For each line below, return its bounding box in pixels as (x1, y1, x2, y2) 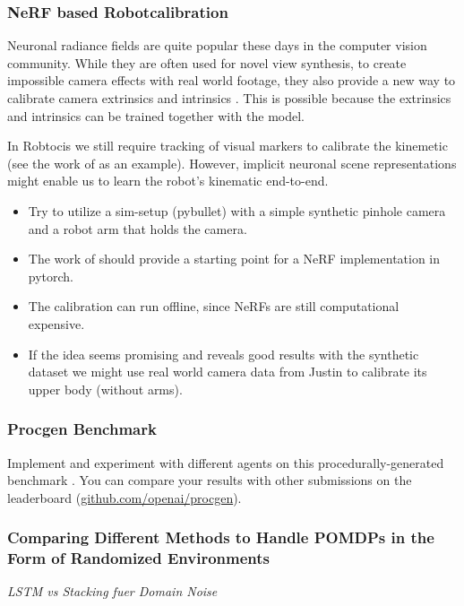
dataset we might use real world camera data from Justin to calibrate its (28, 362, 427, 381)
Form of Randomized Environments (7, 547, 270, 569)
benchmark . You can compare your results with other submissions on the (7, 471, 412, 489)
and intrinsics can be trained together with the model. (7, 106, 305, 125)
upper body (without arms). (28, 379, 183, 398)
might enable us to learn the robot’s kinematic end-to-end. (7, 171, 329, 190)
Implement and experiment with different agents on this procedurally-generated (7, 453, 444, 472)
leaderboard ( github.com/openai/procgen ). (7, 488, 242, 506)
